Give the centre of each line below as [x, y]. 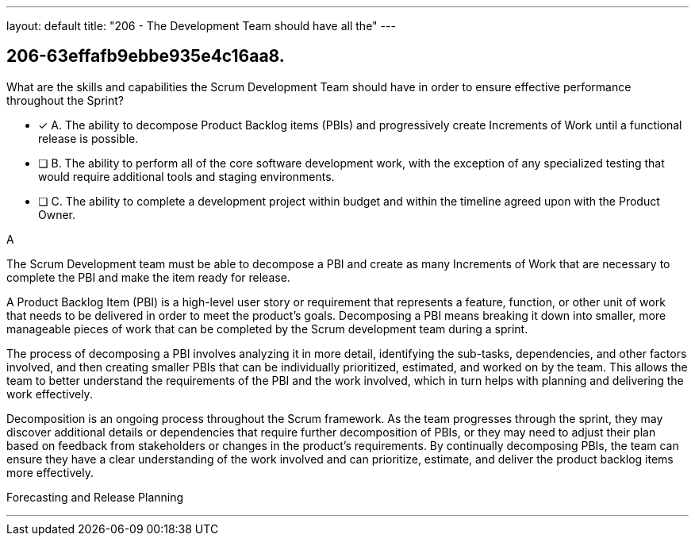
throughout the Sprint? [65, 100]
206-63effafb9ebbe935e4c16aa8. [146, 56]
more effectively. [50, 472]
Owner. [57, 214]
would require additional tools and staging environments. [186, 176]
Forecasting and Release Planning [95, 497]
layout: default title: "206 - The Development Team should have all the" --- [201, 26]
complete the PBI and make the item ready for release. [148, 277]
